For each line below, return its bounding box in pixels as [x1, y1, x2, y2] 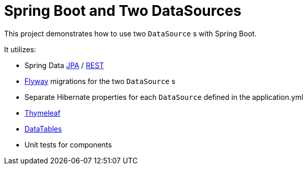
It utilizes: [4, 45, 36, 54]
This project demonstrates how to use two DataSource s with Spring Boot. [4, 29, 257, 38]
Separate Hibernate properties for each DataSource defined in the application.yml [25, 92, 303, 101]
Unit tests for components [25, 140, 112, 149]
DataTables [25, 124, 62, 133]
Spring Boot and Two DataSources [4, 2, 242, 19]
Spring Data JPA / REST [25, 60, 104, 70]
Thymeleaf [25, 108, 61, 117]
